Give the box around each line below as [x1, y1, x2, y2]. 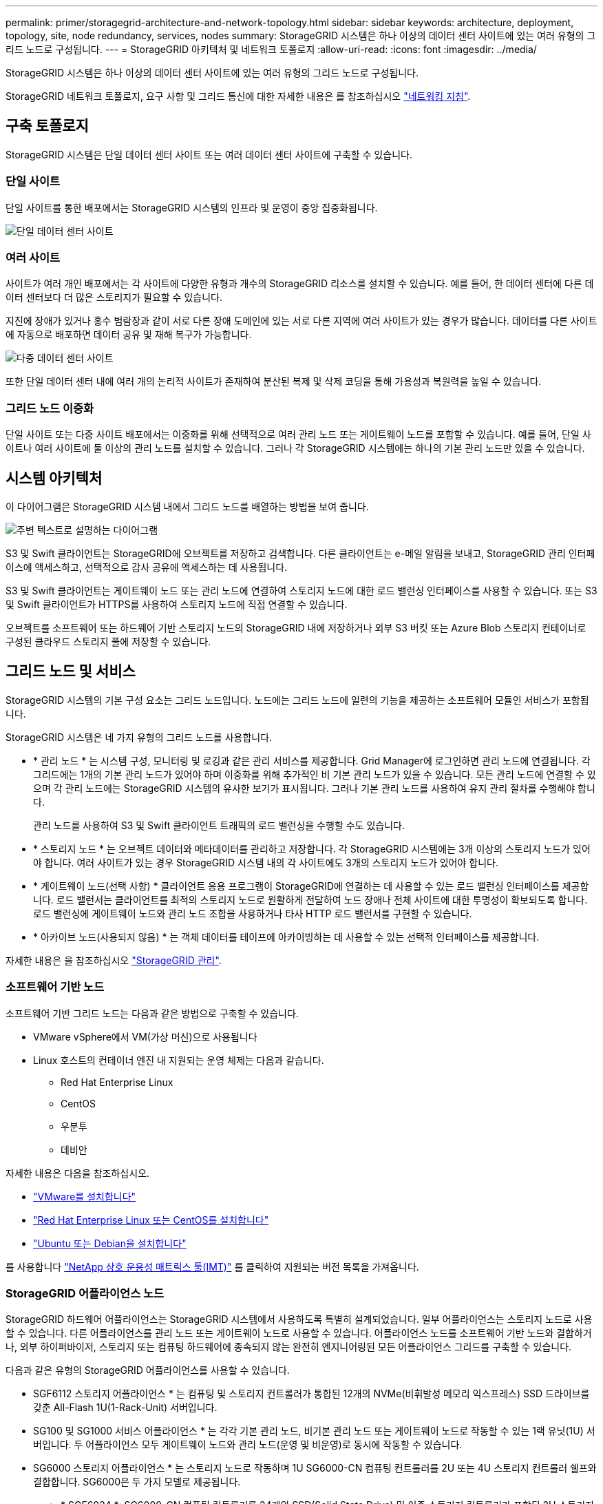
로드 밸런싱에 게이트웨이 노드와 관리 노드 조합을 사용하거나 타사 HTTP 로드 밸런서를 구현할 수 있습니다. [33, 907, 472, 919]
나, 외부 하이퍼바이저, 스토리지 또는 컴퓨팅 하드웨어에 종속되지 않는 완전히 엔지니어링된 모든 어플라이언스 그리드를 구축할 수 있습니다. [6, 1341, 572, 1353]
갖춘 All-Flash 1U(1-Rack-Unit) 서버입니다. [33, 1401, 218, 1414]
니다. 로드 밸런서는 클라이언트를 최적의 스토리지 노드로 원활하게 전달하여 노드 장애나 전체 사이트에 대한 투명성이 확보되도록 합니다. [33, 893, 588, 906]
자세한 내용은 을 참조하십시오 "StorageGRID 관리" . [6, 954, 222, 966]
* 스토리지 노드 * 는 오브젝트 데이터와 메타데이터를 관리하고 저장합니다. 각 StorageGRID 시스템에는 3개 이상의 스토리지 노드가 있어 [33, 842, 591, 855]
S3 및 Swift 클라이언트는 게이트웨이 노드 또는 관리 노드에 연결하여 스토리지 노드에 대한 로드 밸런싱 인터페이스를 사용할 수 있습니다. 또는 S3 [6, 584, 597, 596]
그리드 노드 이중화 [6, 401, 94, 415]
